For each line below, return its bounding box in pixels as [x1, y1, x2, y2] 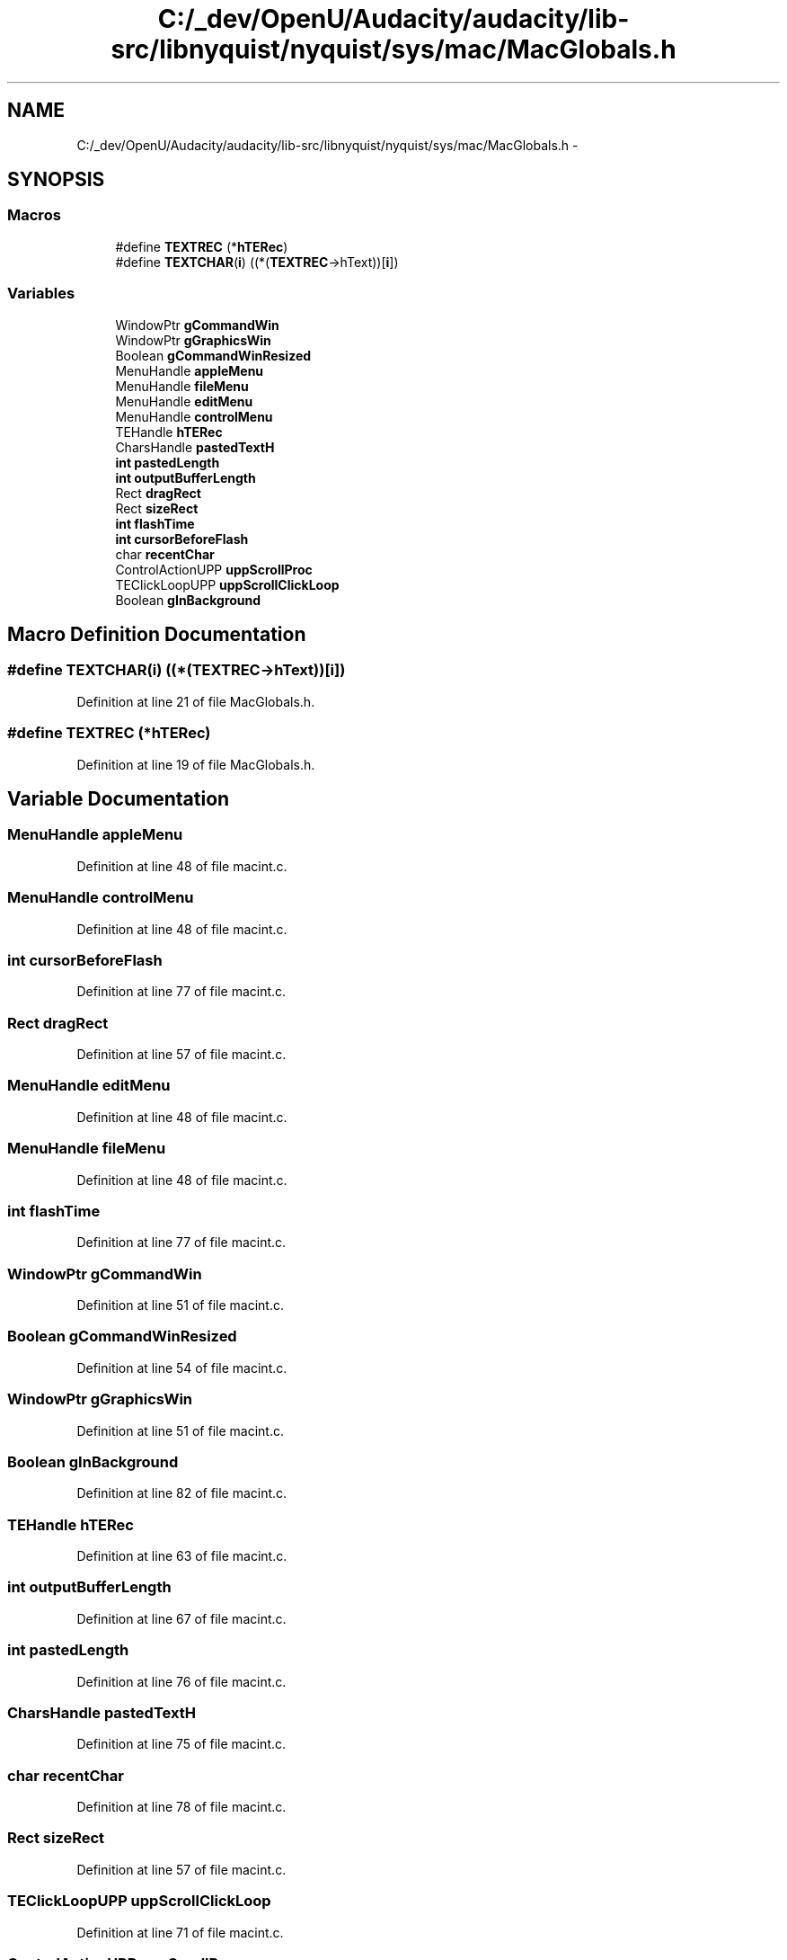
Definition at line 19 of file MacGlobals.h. [76, 756, 315, 772]
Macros [7, 206, 61, 225]
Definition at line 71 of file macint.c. [76, 1924, 284, 1940]
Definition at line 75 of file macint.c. [76, 1736, 287, 1752]
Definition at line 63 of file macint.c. [76, 1548, 287, 1564]
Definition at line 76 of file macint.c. [76, 1673, 287, 1689]
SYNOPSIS [7, 168, 105, 192]
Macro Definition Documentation [7, 622, 306, 646]
